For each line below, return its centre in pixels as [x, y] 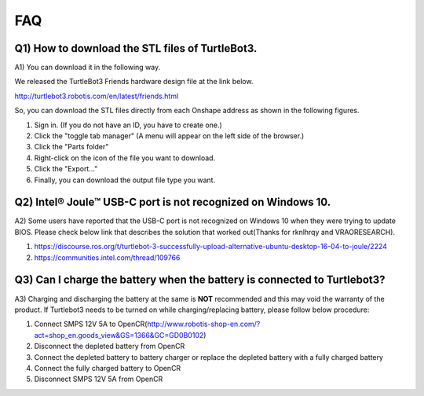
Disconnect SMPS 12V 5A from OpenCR [99, 379]
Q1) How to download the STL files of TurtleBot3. [136, 48]
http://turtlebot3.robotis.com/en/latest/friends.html [97, 96]
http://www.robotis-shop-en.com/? [203, 324]
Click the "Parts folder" [71, 147]
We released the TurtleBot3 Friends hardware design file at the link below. [134, 82]
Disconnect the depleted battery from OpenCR [110, 346]
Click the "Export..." [66, 169]
